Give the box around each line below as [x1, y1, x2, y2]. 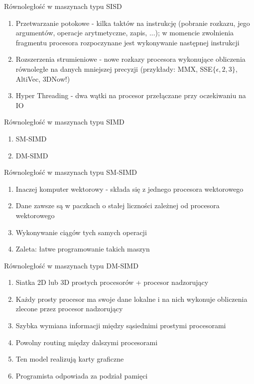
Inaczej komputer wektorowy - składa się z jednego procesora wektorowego [15, 183, 244, 194]
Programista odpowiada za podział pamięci [15, 370, 148, 381]
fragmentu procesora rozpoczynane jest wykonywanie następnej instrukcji [15, 37, 240, 47]
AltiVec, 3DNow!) [15, 73, 70, 84]
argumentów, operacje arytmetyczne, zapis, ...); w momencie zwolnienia [15, 27, 234, 38]
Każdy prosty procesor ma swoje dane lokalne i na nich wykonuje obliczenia [15, 293, 248, 304]
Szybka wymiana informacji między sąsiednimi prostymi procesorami [15, 320, 226, 331]
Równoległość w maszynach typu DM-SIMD [4, 260, 138, 270]
